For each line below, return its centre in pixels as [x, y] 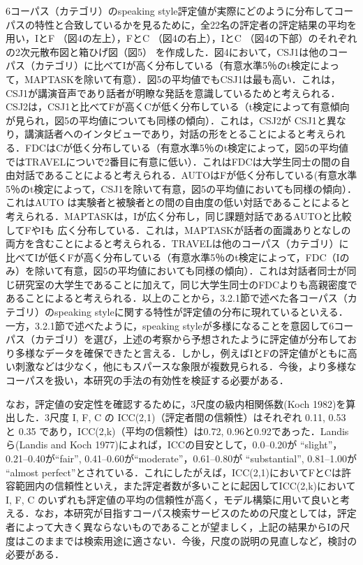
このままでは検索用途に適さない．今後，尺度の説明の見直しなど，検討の [191, 540]
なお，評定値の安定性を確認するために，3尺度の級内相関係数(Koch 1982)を [176, 403]
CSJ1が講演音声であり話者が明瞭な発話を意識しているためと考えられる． [173, 93]
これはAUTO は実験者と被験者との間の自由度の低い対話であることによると [178, 202]
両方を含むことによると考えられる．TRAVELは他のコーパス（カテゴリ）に [177, 243]
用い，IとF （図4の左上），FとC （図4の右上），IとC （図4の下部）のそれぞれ [181, 38]
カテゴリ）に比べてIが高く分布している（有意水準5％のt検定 [172, 65]
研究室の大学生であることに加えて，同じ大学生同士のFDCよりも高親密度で [186, 284]
